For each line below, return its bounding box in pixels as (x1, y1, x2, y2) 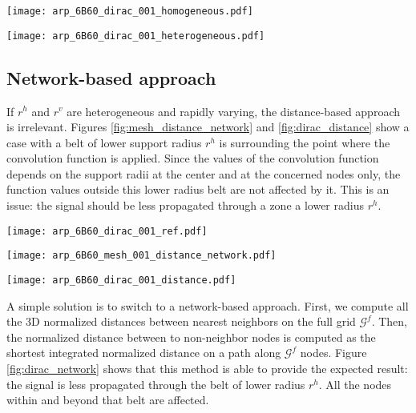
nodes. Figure (300, 344, 367, 361)
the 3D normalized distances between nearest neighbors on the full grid (6, 313, 356, 330)
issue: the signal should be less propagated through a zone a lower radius (6, 197, 364, 214)
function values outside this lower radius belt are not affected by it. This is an (6, 181, 390, 198)
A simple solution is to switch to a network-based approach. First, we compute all (6, 297, 409, 314)
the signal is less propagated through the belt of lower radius (6, 375, 305, 392)
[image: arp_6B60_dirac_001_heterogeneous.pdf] (6, 30, 265, 42)
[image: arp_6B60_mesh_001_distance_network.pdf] (6, 250, 277, 262)
